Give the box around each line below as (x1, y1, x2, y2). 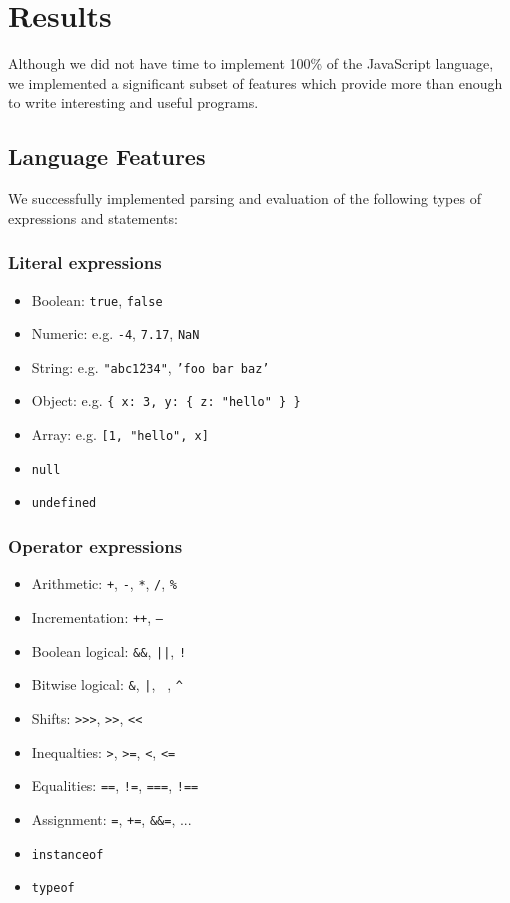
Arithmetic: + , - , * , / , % (31, 573, 178, 594)
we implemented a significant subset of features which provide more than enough (8, 72, 503, 93)
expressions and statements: (8, 207, 178, 228)
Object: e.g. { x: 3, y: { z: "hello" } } (31, 390, 301, 411)
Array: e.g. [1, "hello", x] (31, 424, 209, 445)
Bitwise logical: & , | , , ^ (31, 674, 183, 695)
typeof (31, 881, 75, 896)
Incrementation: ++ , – (31, 606, 164, 627)
